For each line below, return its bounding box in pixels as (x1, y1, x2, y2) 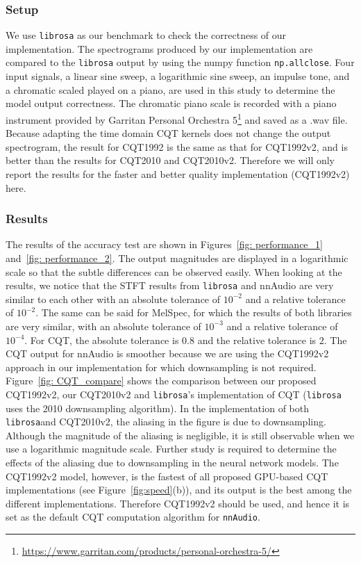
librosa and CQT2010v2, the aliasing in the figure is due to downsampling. (6, 414, 326, 429)
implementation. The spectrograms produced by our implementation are (6, 41, 313, 56)
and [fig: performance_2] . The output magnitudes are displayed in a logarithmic (6, 250, 349, 265)
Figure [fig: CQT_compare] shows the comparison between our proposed (6, 373, 317, 388)
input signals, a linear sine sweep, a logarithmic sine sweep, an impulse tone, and (6, 69, 350, 83)
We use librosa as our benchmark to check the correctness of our (6, 28, 287, 42)
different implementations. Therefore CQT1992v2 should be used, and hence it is (6, 496, 350, 510)
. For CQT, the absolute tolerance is (24, 332, 179, 347)
